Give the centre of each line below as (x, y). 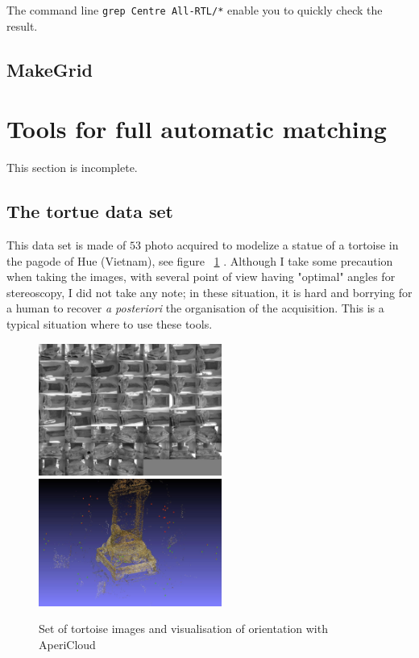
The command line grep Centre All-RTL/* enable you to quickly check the (195, 10)
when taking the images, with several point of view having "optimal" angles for (201, 277)
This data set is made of (66, 244)
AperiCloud (67, 644)
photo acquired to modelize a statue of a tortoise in (272, 244)
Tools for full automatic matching (197, 129)
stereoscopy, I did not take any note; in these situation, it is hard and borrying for (209, 292)
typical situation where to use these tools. (110, 323)
